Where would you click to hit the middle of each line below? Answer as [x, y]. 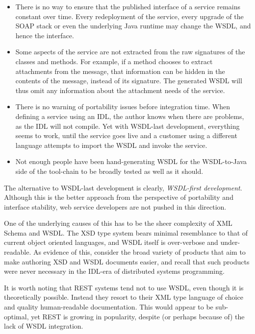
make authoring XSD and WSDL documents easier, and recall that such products [127, 261]
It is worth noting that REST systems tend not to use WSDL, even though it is [124, 287]
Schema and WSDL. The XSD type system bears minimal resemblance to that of [126, 232]
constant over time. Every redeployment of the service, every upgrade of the [129, 16]
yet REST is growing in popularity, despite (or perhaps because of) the [138, 316]
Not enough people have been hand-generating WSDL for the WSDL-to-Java [131, 161]
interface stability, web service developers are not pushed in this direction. [115, 206]
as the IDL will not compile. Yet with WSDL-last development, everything [127, 126]
